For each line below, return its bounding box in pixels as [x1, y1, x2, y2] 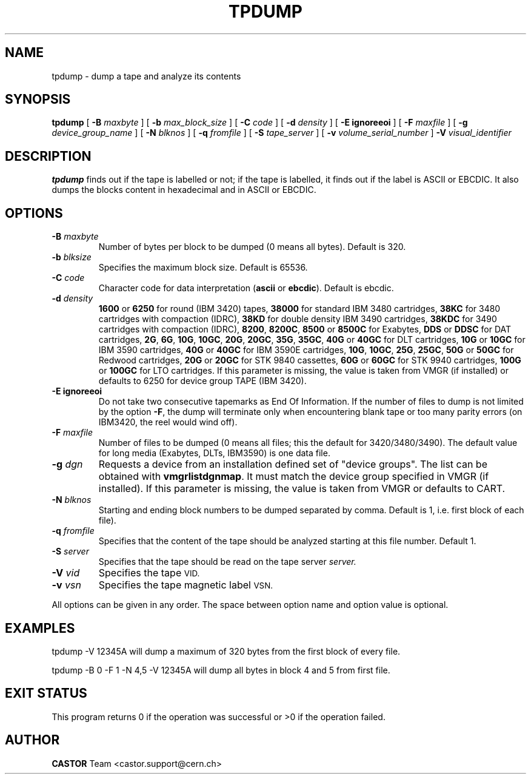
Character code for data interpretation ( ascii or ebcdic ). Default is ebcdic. [98, 283, 394, 294]
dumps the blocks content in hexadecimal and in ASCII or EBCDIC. [52, 184, 316, 195]
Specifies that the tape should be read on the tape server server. [98, 556, 356, 567]
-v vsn [52, 579, 81, 592]
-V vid [52, 567, 80, 579]
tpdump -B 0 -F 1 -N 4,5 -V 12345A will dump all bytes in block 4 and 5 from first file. [52, 664, 390, 675]
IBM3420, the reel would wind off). [98, 417, 238, 428]
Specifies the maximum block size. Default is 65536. [98, 262, 308, 273]
